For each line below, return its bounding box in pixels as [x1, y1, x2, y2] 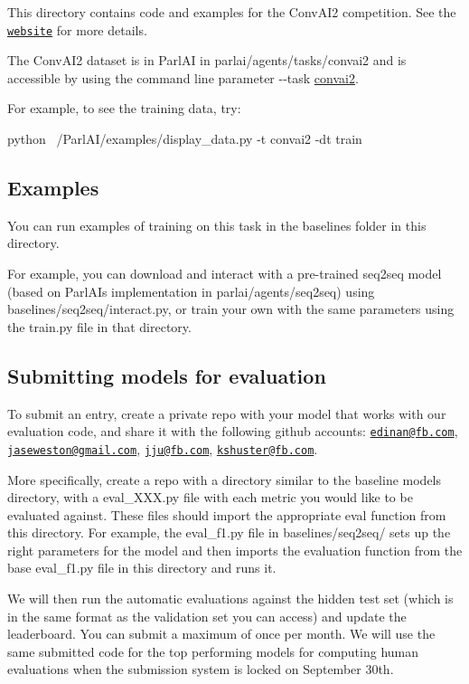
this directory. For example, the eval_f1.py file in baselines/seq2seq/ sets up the [7, 523, 451, 542]
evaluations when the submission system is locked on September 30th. [7, 660, 394, 679]
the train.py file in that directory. [7, 317, 192, 336]
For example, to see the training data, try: [7, 99, 241, 118]
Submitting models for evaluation [7, 361, 326, 389]
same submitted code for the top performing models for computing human [7, 641, 419, 660]
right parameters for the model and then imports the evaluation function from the [7, 540, 463, 559]
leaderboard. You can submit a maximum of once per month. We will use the [7, 624, 436, 643]
